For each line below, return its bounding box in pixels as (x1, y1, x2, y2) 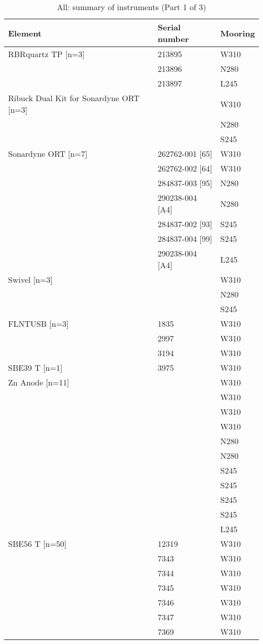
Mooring (220, 27, 255, 39)
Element (8, 27, 42, 39)
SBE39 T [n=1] (8, 362, 63, 373)
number (157, 33, 189, 45)
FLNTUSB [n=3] (8, 318, 69, 329)
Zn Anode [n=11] (8, 376, 69, 388)
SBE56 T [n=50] (8, 538, 67, 549)
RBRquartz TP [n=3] (8, 48, 85, 60)
